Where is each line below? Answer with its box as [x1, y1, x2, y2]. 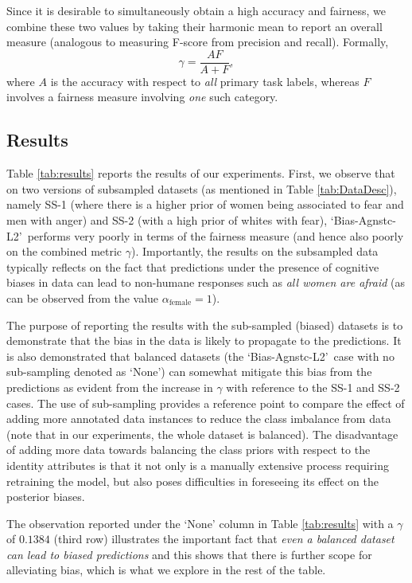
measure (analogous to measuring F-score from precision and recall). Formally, [6, 33, 389, 50]
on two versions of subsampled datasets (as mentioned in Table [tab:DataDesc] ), [6, 180, 397, 197]
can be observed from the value [6, 289, 159, 306]
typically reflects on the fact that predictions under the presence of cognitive [6, 258, 379, 275]
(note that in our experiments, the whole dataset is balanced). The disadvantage [6, 425, 398, 442]
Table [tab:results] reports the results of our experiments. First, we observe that [6, 165, 395, 182]
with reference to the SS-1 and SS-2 [226, 378, 400, 395]
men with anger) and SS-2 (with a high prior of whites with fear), [6, 212, 328, 229]
